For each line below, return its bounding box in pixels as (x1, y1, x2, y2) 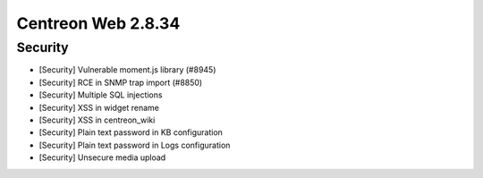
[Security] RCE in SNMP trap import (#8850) (38, 77, 203, 88)
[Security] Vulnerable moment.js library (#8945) (38, 64, 216, 75)
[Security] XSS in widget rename (38, 102, 160, 113)
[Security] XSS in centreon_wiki (38, 114, 156, 125)
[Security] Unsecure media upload (38, 152, 166, 163)
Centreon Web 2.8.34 (16, 13, 181, 33)
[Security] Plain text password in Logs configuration (38, 140, 231, 150)
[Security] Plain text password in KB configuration (38, 127, 224, 138)
